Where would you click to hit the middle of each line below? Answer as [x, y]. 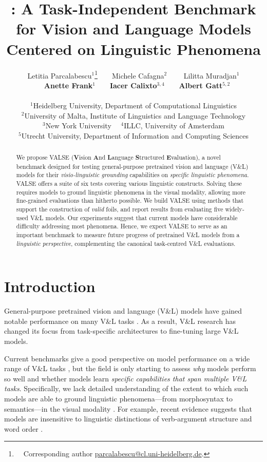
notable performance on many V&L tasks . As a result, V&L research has [120, 321]
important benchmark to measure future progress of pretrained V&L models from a [128, 235]
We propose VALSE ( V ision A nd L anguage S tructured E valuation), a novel [118, 158]
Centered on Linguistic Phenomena [133, 49]
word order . [24, 428]
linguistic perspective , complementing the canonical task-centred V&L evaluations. [126, 243]
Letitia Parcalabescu [60, 75]
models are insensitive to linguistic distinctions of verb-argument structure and [128, 419]
